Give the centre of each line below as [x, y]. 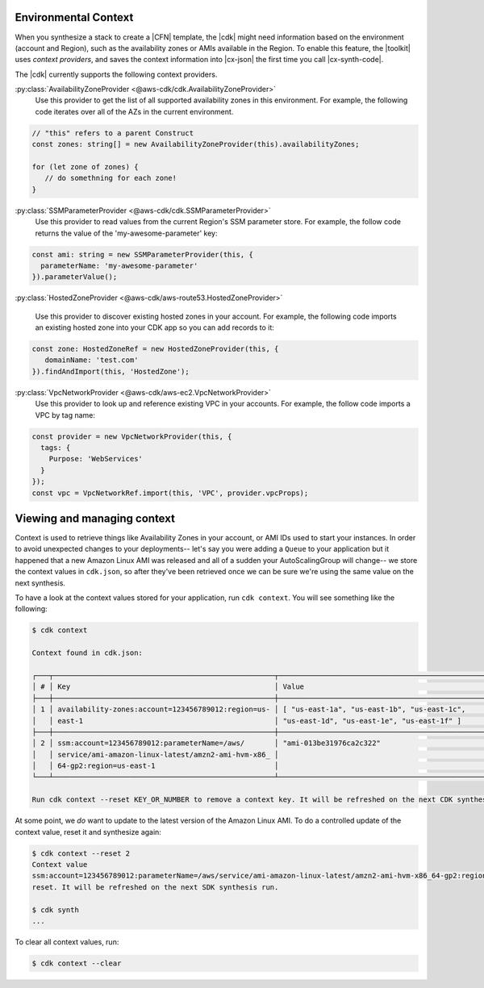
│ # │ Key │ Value [168, 687]
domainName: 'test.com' [92, 360]
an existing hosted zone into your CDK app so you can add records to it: [154, 327]
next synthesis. [40, 583]
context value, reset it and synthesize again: [88, 832]
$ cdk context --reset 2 [81, 853]
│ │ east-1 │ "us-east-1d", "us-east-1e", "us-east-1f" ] [246, 721]
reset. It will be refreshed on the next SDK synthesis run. [155, 887]
